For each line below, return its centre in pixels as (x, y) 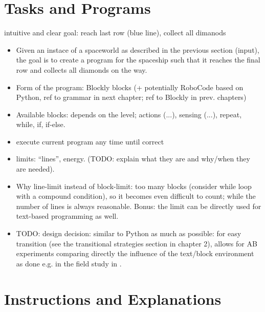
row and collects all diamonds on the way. (82, 69)
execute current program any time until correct (90, 141)
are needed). (35, 169)
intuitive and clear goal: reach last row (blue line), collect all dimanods (115, 33)
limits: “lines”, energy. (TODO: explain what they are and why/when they (133, 159)
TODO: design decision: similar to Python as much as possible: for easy (129, 233)
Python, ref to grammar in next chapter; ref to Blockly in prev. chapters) (131, 97)
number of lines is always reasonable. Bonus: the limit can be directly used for (139, 206)
